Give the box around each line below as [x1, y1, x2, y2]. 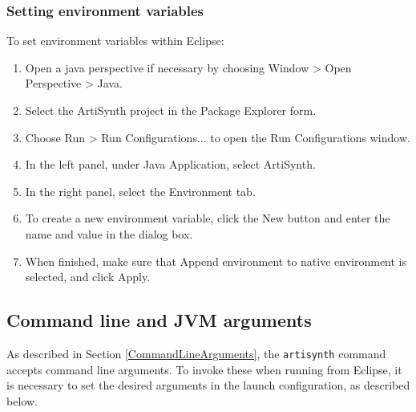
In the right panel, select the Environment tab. [25, 182, 256, 199]
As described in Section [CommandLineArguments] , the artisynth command [6, 345, 386, 361]
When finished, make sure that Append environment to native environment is [25, 252, 407, 269]
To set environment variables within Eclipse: [6, 32, 224, 49]
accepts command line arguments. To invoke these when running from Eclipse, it [6, 361, 402, 377]
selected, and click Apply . [25, 268, 151, 285]
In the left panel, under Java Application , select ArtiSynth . [25, 156, 316, 173]
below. [6, 392, 38, 409]
